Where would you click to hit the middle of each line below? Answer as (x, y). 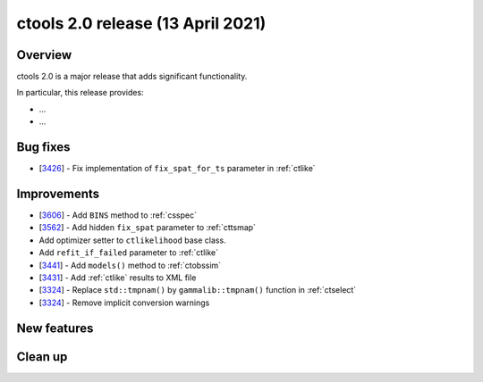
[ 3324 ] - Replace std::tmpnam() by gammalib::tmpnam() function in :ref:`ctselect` (198, 290)
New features (55, 328)
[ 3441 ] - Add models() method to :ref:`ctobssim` (130, 265)
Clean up (42, 357)
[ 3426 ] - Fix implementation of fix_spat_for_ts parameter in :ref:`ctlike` (178, 169)
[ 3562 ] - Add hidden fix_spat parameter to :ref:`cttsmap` (148, 228)
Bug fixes (43, 147)
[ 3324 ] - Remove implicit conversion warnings (124, 303)
